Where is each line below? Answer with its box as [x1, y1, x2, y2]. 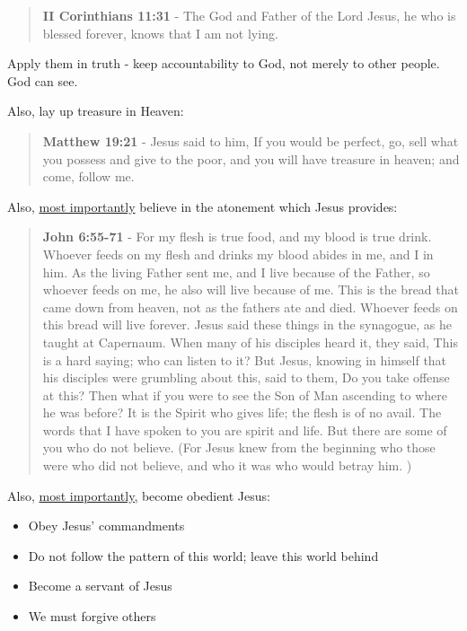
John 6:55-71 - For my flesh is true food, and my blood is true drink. [42, 227, 432, 246]
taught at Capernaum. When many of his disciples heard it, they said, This [42, 332, 458, 351]
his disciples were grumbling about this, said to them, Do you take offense [42, 368, 450, 387]
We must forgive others [28, 607, 156, 626]
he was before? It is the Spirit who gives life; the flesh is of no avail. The [42, 403, 442, 422]
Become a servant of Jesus [28, 576, 172, 595]
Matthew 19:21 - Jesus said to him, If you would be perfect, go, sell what [42, 131, 459, 150]
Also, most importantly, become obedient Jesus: [7, 486, 270, 504]
